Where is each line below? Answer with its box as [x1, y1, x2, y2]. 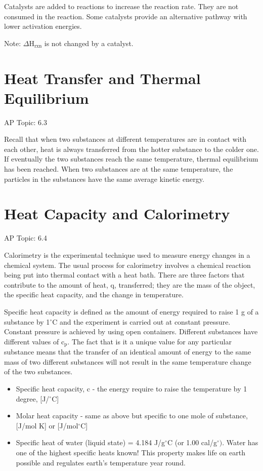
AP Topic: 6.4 [4, 232, 47, 243]
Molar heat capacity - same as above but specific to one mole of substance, [16, 410, 248, 421]
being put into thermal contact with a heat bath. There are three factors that [4, 269, 245, 280]
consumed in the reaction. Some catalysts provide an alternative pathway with [4, 11, 247, 21]
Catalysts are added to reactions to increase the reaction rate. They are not [4, 1, 239, 11]
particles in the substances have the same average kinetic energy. [4, 173, 204, 184]
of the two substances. [4, 366, 73, 377]
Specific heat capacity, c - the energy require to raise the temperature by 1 [16, 383, 247, 394]
